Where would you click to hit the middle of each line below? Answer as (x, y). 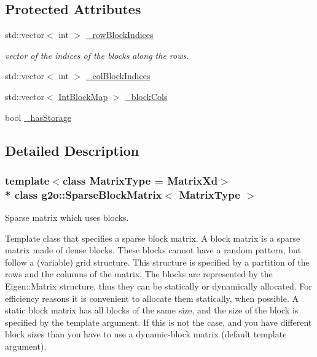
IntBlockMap (83, 96)
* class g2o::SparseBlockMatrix (84, 194)
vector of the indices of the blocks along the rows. (97, 55)
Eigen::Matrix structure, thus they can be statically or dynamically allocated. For (158, 286)
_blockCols (146, 96)
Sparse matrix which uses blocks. (67, 217)
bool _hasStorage (38, 117)
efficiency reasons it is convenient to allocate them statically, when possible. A (152, 298)
